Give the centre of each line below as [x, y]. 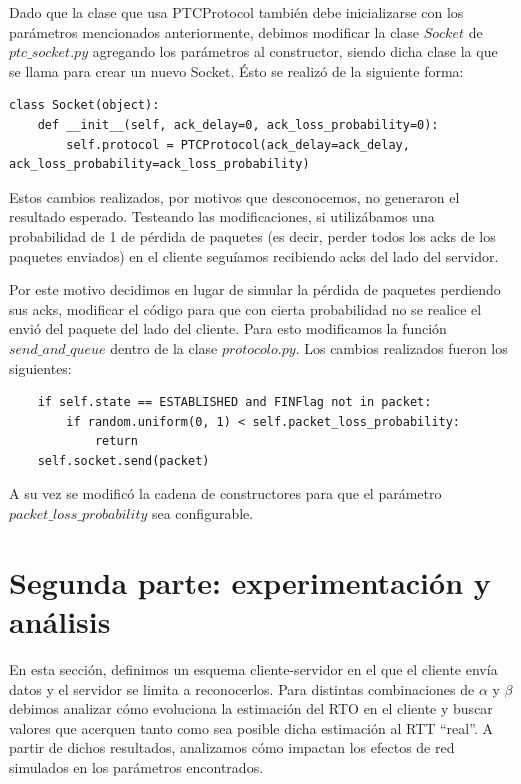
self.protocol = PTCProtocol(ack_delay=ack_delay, [238, 144]
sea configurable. [202, 513]
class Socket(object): [84, 105]
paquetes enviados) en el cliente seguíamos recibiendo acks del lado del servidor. [254, 255]
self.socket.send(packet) [123, 460]
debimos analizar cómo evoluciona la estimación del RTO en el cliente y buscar [251, 708]
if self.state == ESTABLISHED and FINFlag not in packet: [234, 402]
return [116, 441]
